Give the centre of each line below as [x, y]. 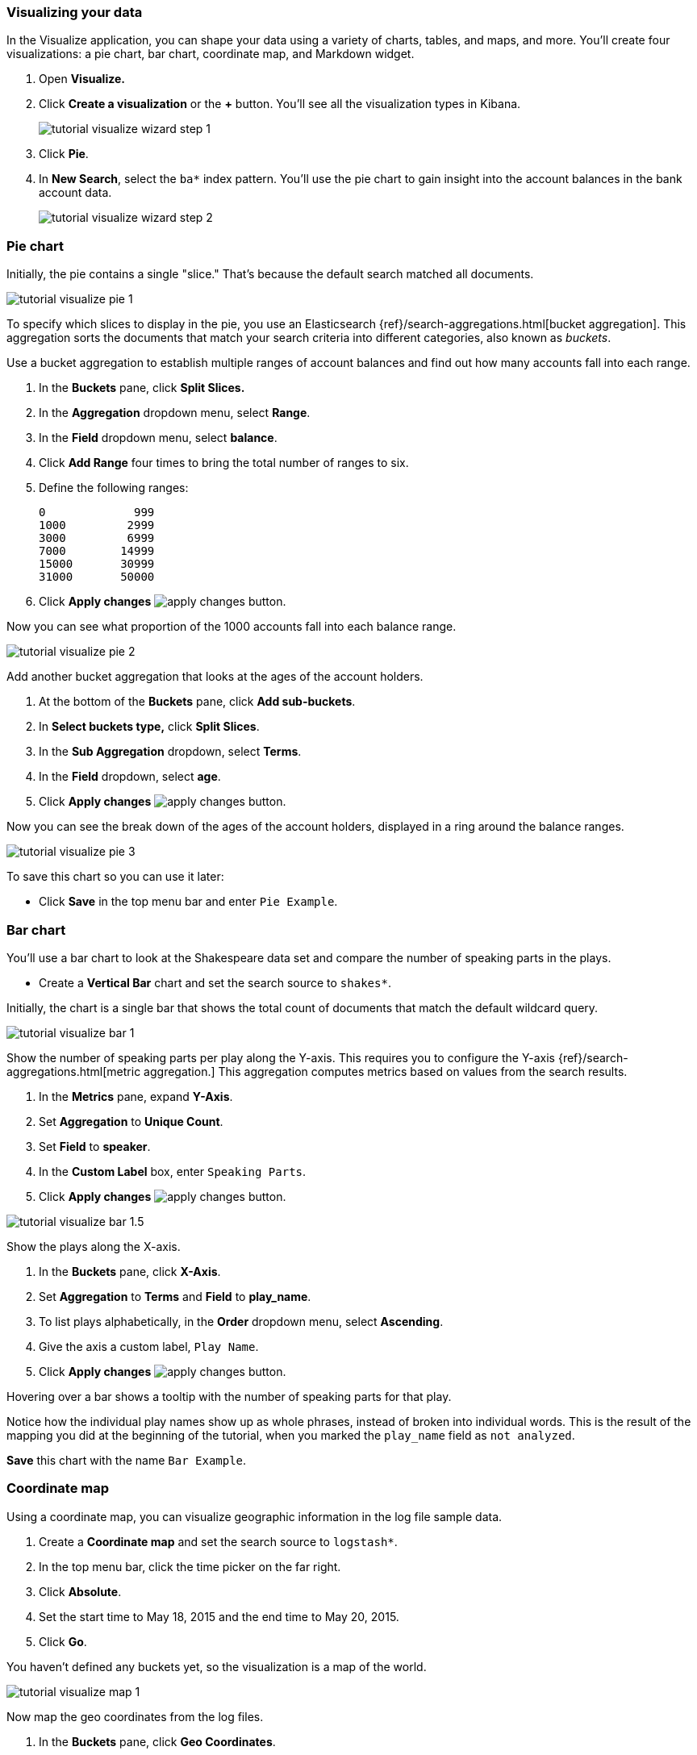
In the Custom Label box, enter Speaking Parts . [173, 1171]
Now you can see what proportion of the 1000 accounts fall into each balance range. [232, 627]
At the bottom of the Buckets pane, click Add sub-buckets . [197, 702]
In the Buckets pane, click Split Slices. [142, 388]
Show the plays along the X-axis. [94, 1246]
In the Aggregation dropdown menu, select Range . [175, 413]
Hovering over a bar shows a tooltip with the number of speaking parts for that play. [229, 1396]
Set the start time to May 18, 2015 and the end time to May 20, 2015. [219, 1616]
